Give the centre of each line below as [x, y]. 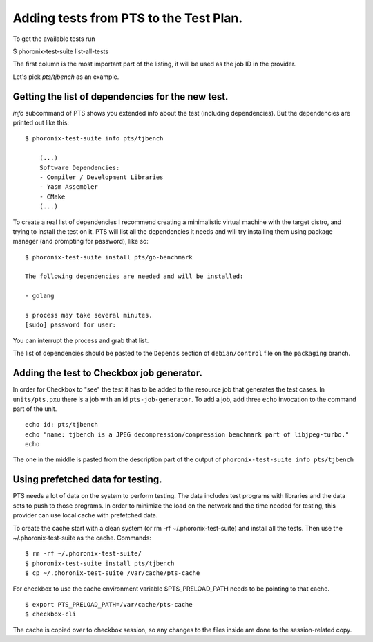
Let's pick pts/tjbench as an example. [66, 77]
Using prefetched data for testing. [87, 480]
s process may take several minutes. [89, 315]
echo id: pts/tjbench [61, 425]
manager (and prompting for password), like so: [80, 241]
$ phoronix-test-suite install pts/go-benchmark [109, 257]
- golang [40, 296]
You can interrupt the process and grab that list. [81, 340]
